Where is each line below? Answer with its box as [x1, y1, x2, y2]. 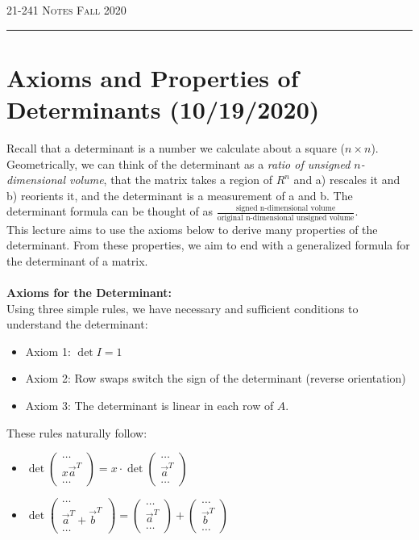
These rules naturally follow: [6, 424, 147, 441]
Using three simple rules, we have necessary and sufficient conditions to [6, 299, 359, 316]
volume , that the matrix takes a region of [69, 171, 272, 188]
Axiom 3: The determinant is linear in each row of [25, 396, 274, 413]
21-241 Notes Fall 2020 [6, 2, 127, 18]
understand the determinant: [6, 316, 148, 333]
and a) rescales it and [293, 171, 400, 188]
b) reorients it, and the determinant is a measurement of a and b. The [6, 186, 353, 203]
